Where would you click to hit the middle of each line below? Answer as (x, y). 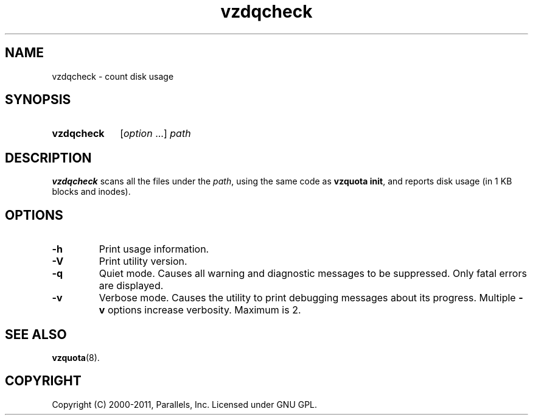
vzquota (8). (76, 357)
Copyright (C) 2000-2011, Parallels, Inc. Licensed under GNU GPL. (185, 404)
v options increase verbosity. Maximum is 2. (200, 310)
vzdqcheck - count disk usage (113, 76)
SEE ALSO (36, 334)
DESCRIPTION (48, 158)
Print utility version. (143, 261)
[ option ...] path (155, 134)
